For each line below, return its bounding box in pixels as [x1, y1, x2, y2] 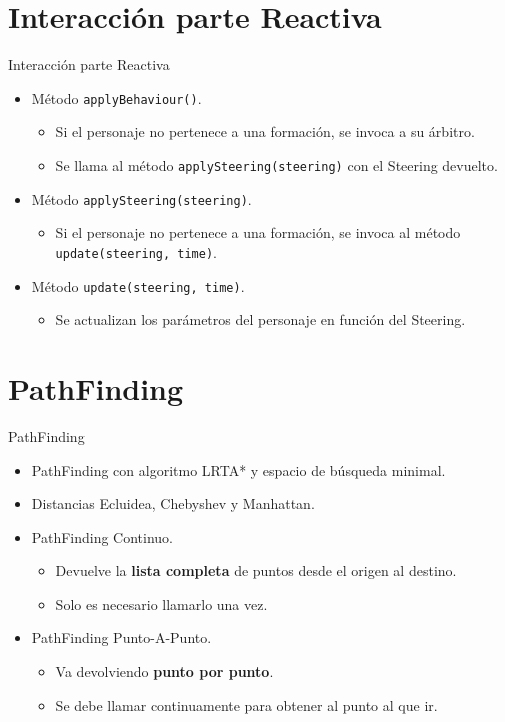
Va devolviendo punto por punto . [55, 661, 274, 682]
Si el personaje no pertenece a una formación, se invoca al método [55, 222, 461, 243]
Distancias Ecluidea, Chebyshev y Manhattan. [31, 493, 315, 514]
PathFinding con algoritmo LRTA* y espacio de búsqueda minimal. [31, 459, 446, 480]
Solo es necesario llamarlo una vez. [55, 593, 268, 614]
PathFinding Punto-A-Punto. [31, 627, 212, 648]
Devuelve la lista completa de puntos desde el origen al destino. [55, 560, 457, 581]
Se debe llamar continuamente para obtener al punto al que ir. [55, 694, 438, 715]
